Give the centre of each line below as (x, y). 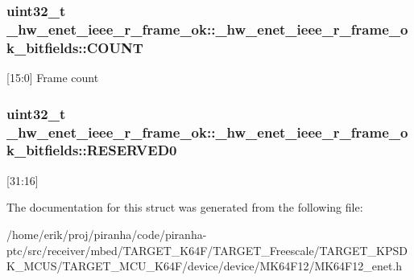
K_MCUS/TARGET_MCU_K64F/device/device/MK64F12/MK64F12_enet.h (205, 266)
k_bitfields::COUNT (75, 47)
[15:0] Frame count (53, 78)
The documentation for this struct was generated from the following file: (185, 207)
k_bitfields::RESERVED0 (92, 150)
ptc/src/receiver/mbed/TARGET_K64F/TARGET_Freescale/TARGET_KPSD (207, 250)
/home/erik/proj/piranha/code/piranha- (107, 234)
